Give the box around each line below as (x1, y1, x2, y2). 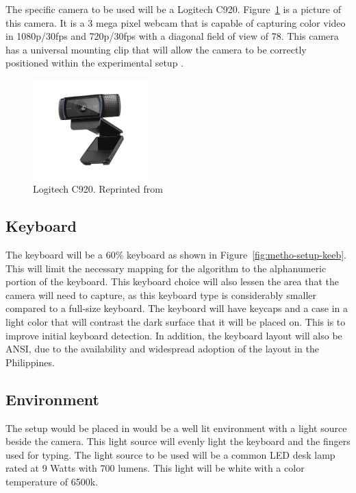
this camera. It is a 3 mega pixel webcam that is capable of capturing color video (5, 15, 346, 29)
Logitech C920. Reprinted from (33, 182, 163, 196)
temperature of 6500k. (5, 474, 99, 488)
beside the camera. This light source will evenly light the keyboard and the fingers (5, 434, 351, 448)
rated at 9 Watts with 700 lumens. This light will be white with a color (5, 461, 305, 475)
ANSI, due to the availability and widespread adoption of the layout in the (5, 341, 319, 356)
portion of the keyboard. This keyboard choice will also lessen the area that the (5, 274, 339, 289)
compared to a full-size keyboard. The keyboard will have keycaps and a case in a (5, 301, 348, 315)
